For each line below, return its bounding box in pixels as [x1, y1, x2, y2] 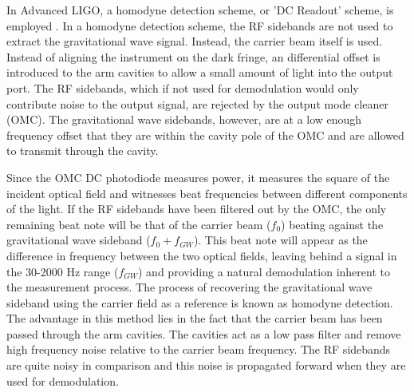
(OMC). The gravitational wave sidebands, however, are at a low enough [6, 111, 362, 128]
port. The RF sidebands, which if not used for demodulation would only [6, 79, 359, 96]
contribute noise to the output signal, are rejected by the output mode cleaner [6, 95, 389, 112]
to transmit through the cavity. [6, 142, 159, 159]
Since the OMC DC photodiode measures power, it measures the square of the [6, 168, 390, 185]
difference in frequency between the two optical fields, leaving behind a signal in [6, 247, 397, 263]
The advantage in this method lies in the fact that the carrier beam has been [6, 310, 383, 327]
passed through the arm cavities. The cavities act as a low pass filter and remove [6, 325, 401, 342]
